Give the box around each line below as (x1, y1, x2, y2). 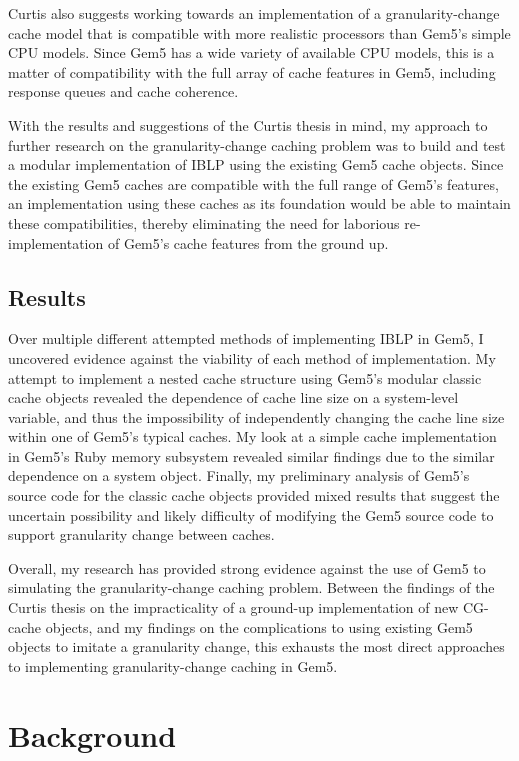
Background (8, 714, 177, 755)
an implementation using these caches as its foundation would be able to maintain (8, 193, 511, 214)
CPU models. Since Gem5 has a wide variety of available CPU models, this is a (8, 42, 495, 63)
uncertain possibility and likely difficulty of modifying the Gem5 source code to (8, 504, 494, 525)
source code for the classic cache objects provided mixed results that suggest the (8, 485, 500, 506)
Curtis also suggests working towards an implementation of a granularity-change (8, 3, 500, 23)
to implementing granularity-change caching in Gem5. (8, 655, 338, 676)
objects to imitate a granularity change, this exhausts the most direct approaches (8, 636, 505, 657)
